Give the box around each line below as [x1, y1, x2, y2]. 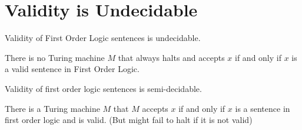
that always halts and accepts [118, 51, 225, 63]
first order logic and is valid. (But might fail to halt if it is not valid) [5, 114, 253, 126]
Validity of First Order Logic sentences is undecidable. [5, 32, 201, 44]
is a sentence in [235, 102, 290, 114]
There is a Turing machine [5, 102, 100, 114]
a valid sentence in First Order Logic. [5, 63, 140, 75]
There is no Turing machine [5, 51, 105, 63]
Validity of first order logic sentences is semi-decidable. [5, 82, 202, 94]
